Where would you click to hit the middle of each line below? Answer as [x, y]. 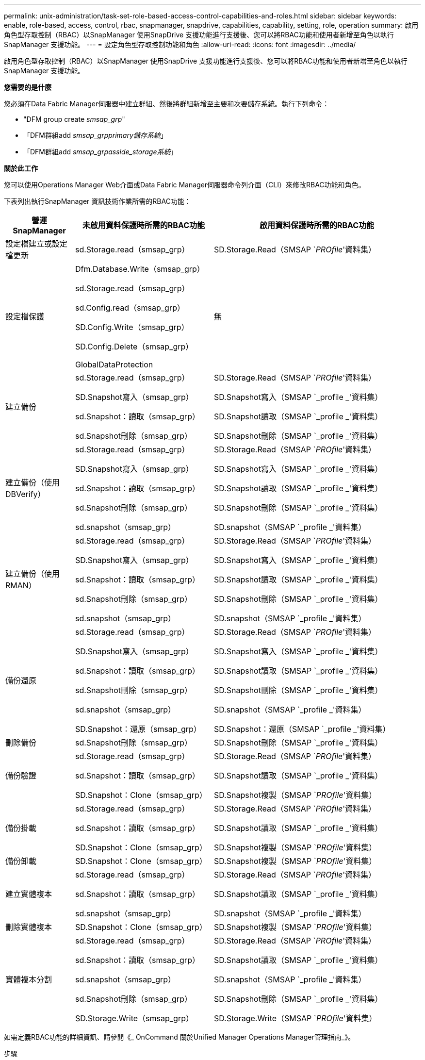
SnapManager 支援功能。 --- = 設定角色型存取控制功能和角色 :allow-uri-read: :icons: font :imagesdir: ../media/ [180, 44]
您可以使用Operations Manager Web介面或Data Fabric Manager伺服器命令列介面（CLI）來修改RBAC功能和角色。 [185, 185]
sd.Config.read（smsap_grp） [130, 308]
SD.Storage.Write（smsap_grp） [134, 1018]
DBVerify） [25, 494]
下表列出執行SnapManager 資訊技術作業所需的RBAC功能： [98, 201]
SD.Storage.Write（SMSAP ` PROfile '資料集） [295, 1018]
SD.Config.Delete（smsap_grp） [134, 347]
